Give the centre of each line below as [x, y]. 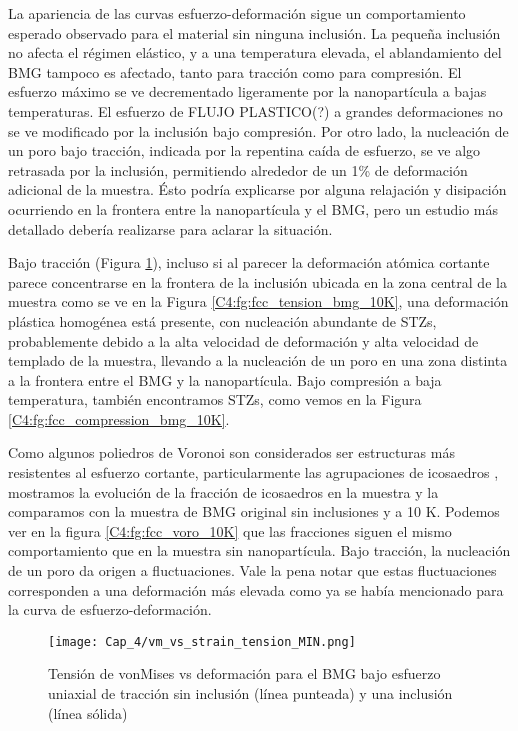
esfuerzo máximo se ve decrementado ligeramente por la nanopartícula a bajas [247, 91]
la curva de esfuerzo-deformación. [110, 609]
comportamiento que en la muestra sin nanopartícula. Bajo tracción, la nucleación [259, 550]
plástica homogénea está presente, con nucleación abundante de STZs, [222, 320]
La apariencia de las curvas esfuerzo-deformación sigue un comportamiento [237, 13]
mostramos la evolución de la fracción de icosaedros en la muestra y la [223, 491]
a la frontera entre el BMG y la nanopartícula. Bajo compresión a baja [225, 379]
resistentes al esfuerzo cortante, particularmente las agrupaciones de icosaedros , [253, 472]
